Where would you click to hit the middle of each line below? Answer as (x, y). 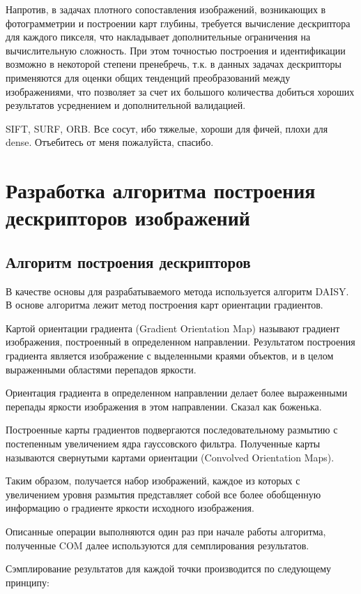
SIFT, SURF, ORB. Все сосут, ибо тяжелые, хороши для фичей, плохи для (167, 128)
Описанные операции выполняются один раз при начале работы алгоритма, (166, 532)
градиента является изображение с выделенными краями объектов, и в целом (170, 356)
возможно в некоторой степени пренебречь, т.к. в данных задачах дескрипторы (174, 64)
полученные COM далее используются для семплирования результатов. (158, 545)
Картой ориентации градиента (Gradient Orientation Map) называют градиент (173, 328)
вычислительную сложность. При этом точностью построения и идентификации (176, 50)
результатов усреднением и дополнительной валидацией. (126, 105)
